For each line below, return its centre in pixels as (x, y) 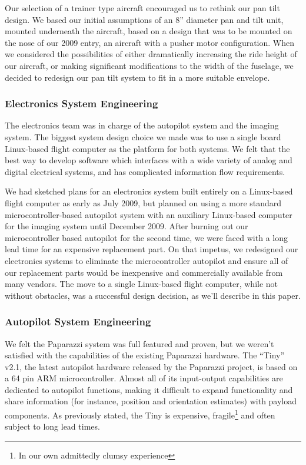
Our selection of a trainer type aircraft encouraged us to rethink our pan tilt (142, 8)
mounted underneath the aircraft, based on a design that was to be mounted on (149, 31)
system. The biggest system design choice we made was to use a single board (143, 136)
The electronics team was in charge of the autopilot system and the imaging (142, 125)
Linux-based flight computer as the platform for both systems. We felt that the (147, 148)
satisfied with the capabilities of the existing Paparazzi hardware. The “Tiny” (145, 355)
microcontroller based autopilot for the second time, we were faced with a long (146, 237)
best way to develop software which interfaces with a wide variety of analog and (149, 160)
